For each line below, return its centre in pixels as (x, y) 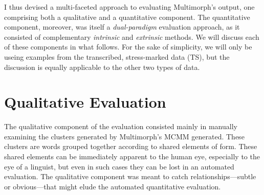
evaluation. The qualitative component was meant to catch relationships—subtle (130, 176)
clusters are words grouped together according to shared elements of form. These (131, 146)
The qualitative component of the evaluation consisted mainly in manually (121, 126)
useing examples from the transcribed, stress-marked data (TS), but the (117, 56)
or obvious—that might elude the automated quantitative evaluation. (113, 186)
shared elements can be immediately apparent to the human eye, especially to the (132, 156)
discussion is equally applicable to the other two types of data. (102, 67)
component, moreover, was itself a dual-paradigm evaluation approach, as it (122, 27)
